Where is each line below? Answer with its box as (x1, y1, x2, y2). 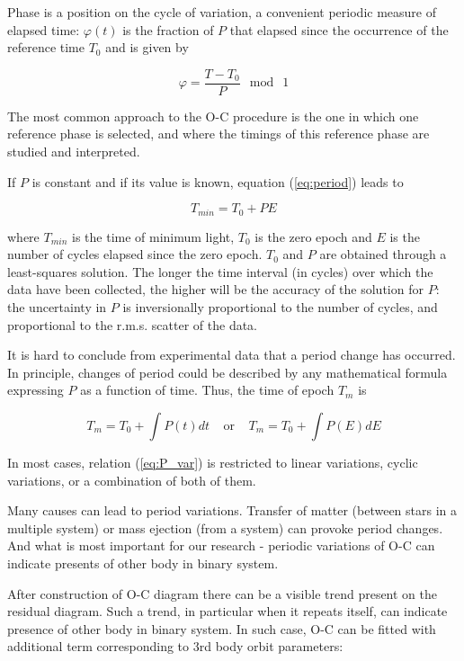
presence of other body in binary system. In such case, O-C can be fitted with (7, 619, 436, 638)
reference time (7, 38, 85, 57)
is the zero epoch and (254, 227, 372, 246)
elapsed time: (7, 20, 80, 39)
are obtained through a (319, 245, 447, 264)
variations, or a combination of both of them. (7, 470, 256, 489)
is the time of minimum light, (72, 227, 235, 246)
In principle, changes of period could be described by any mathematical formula (7, 362, 448, 381)
